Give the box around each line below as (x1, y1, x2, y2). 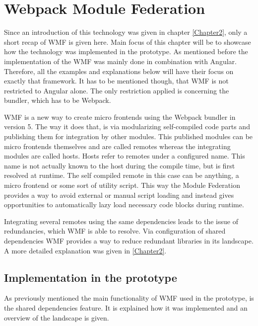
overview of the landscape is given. (4, 312, 109, 323)
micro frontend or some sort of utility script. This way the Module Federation (4, 180, 240, 190)
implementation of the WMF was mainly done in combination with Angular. (4, 56, 237, 66)
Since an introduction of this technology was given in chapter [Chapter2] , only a (4, 27, 248, 37)
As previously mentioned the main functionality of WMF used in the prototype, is (4, 293, 254, 303)
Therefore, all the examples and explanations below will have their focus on (4, 66, 234, 76)
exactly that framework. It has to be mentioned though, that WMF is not (4, 76, 229, 86)
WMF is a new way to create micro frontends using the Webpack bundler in (4, 111, 236, 122)
